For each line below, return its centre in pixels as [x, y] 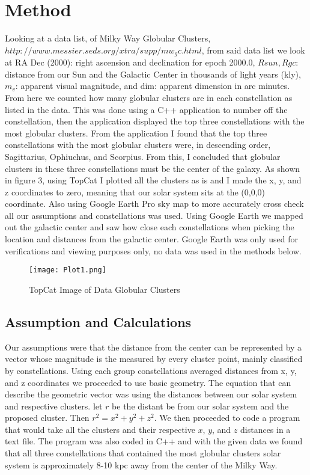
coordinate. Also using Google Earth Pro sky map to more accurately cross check [154, 204]
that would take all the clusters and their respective [100, 429]
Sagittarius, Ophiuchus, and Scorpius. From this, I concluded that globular [143, 156]
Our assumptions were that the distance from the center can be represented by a [153, 347]
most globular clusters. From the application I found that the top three [136, 133]
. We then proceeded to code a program [227, 418]
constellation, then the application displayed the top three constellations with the [155, 121]
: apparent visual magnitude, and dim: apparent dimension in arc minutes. [153, 86]
